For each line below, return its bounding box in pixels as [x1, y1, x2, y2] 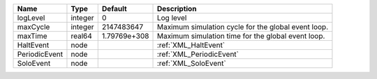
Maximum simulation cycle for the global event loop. [156, 22, 329, 31]
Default [101, 4, 127, 13]
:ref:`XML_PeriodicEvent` [156, 49, 239, 59]
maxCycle [17, 22, 50, 31]
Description [156, 4, 197, 13]
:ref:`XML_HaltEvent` [156, 40, 226, 50]
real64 [71, 31, 92, 41]
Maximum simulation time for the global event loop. [156, 31, 325, 41]
